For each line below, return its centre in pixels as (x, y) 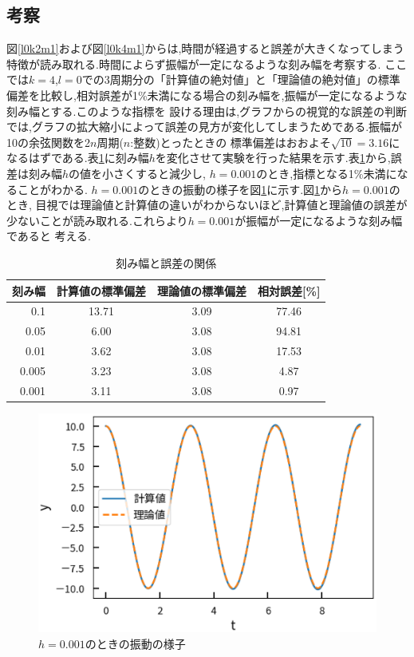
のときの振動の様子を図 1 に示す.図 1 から (241, 189)
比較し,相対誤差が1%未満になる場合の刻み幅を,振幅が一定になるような (223, 95)
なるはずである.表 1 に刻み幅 (78, 158)
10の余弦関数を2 (48, 142)
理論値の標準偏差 (202, 290)
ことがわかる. (52, 189)
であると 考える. (49, 236)
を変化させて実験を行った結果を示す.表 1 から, (273, 158)
